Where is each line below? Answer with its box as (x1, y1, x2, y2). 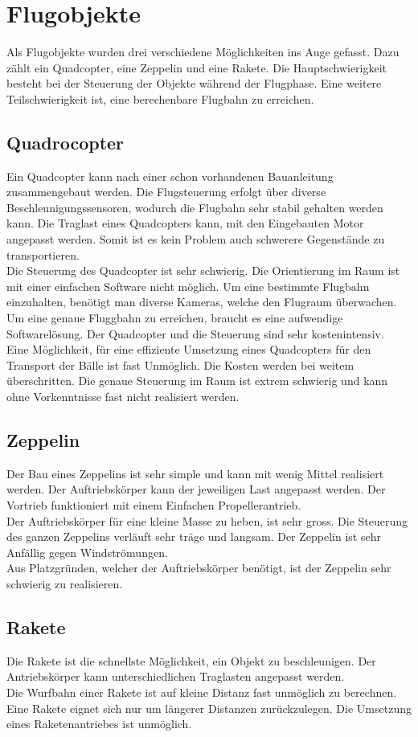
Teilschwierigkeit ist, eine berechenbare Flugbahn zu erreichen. (6, 90, 314, 107)
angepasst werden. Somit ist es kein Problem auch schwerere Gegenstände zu (6, 231, 385, 248)
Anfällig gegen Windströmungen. (6, 543, 168, 560)
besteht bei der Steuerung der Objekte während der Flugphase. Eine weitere (6, 75, 382, 92)
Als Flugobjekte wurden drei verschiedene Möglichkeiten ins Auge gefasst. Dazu (6, 43, 400, 60)
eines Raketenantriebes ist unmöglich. (6, 715, 192, 732)
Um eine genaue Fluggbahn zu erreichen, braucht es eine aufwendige (6, 309, 343, 326)
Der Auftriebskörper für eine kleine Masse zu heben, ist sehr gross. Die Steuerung (6, 512, 408, 529)
